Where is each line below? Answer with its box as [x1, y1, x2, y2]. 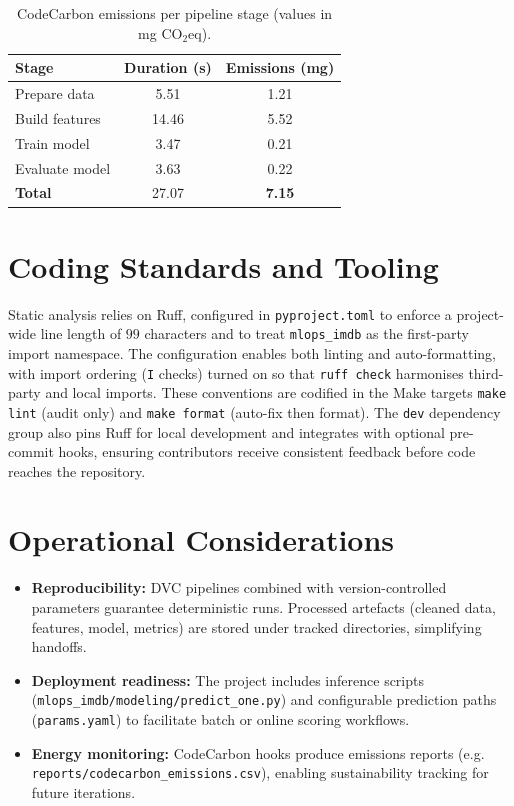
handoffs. [31, 636, 87, 657]
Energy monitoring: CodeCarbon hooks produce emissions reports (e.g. [31, 742, 485, 763]
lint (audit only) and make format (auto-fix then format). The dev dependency [8, 401, 501, 422]
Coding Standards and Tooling [8, 245, 439, 286]
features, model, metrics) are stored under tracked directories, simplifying [31, 616, 482, 637]
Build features [15, 107, 101, 128]
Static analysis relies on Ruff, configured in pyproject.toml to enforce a [8, 303, 452, 324]
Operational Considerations [8, 519, 395, 560]
